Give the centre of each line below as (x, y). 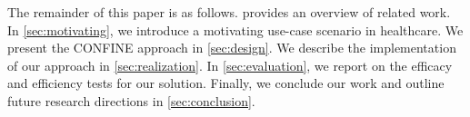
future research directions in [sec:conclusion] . (131, 100)
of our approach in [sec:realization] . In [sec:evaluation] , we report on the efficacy (230, 65)
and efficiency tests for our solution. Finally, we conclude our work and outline (226, 83)
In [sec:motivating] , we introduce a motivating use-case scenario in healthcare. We (235, 29)
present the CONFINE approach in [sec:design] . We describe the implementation (232, 48)
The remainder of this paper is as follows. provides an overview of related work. (229, 12)
